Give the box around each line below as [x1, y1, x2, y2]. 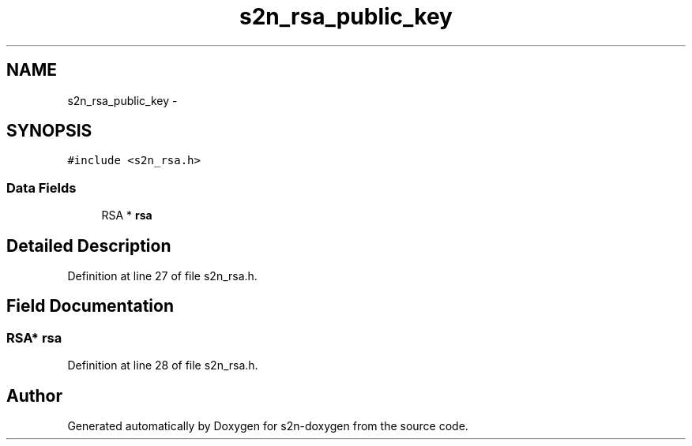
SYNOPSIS [6, 121, 92, 141]
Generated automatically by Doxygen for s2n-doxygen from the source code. [67, 419, 468, 433]
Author [6, 385, 62, 406]
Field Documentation [6, 296, 174, 317]
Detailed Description [6, 235, 171, 256]
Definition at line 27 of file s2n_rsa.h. [67, 269, 258, 283]
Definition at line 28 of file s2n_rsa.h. [67, 358, 258, 373]
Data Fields [6, 179, 77, 196]
